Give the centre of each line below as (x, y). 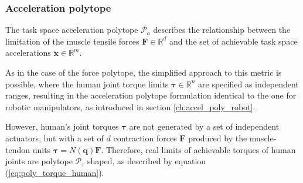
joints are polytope (39, 161)
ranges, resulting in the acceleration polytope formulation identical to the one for (151, 95)
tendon (18, 149)
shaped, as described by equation (147, 161)
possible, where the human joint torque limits (87, 84)
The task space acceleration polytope (72, 30)
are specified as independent (248, 84)
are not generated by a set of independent (204, 126)
